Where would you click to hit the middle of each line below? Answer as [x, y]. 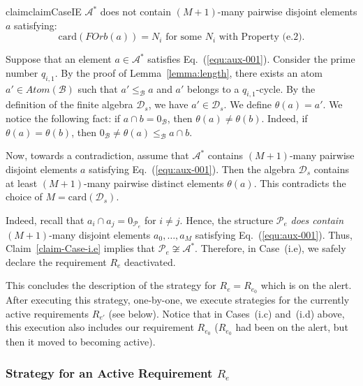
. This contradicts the [300, 183]
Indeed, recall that [45, 220]
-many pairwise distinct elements [154, 183]
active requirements [47, 313]
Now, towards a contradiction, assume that [97, 155]
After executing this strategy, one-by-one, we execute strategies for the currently [178, 300]
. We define [248, 104]
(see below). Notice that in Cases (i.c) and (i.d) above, [227, 313]
